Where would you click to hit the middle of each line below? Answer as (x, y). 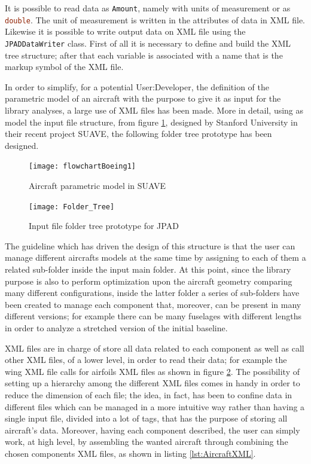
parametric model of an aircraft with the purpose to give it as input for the (143, 98)
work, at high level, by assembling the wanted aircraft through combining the (147, 442)
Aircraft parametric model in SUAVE (97, 185)
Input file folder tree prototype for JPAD (104, 226)
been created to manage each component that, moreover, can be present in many (153, 304)
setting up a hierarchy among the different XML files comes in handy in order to (153, 383)
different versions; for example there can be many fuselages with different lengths (153, 316)
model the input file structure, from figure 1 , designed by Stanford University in (151, 122)
